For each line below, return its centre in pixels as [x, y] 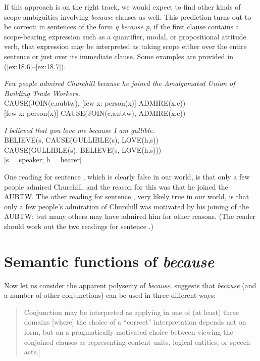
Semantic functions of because [109, 261]
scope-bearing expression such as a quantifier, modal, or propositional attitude [125, 36]
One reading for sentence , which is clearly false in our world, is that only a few [127, 176]
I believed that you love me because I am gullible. [80, 130]
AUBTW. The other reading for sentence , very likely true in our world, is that [127, 196]
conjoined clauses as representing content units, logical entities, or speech [137, 342]
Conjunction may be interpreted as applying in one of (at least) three [132, 312]
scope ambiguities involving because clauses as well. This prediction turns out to [128, 16]
